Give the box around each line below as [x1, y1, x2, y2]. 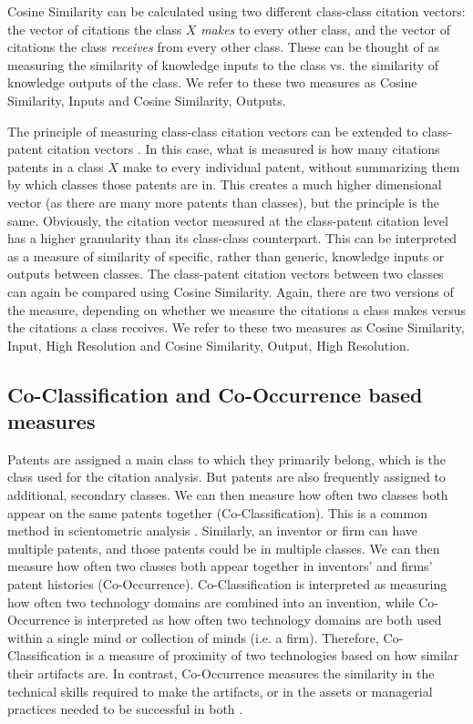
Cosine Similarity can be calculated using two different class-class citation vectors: [7, 2, 466, 20]
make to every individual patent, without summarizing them [122, 157, 460, 176]
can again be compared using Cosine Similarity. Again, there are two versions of [7, 281, 454, 301]
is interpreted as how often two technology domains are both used [74, 610, 442, 629]
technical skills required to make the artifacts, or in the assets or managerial [7, 681, 433, 700]
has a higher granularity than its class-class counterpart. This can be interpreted [7, 229, 458, 248]
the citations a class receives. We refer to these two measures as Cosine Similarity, [7, 318, 465, 337]
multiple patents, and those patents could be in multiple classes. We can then [7, 538, 440, 557]
